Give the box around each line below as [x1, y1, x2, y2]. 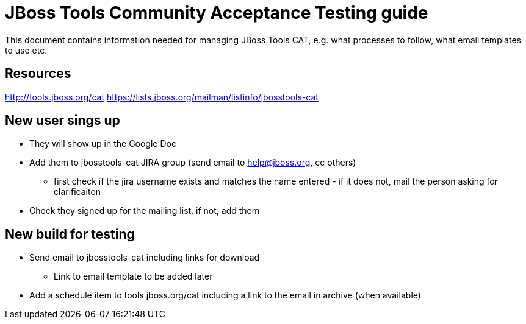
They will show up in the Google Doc [29, 138, 176, 149]
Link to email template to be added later [54, 271, 213, 282]
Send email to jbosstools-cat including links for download [29, 252, 260, 263]
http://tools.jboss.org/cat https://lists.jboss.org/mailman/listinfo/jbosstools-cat [5, 91, 319, 102]
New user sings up [5, 113, 120, 129]
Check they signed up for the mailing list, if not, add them [29, 205, 260, 216]
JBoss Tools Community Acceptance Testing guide [5, 2, 428, 23]
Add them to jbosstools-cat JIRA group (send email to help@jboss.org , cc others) [29, 157, 356, 168]
